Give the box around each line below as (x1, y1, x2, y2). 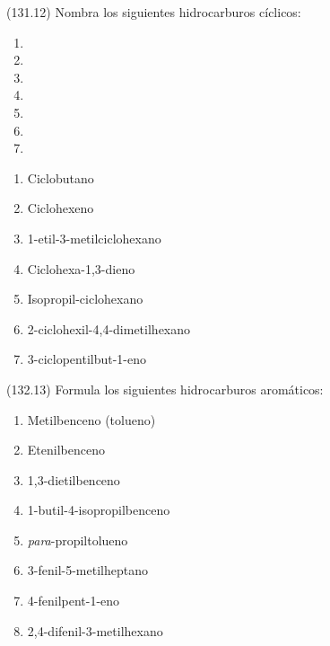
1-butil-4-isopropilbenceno (27, 500, 170, 519)
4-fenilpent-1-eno (27, 591, 120, 610)
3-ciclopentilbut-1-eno (27, 350, 147, 368)
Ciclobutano (27, 168, 94, 187)
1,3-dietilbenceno (27, 470, 120, 489)
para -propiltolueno (27, 530, 128, 549)
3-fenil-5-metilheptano (27, 561, 148, 580)
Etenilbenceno (27, 440, 105, 459)
